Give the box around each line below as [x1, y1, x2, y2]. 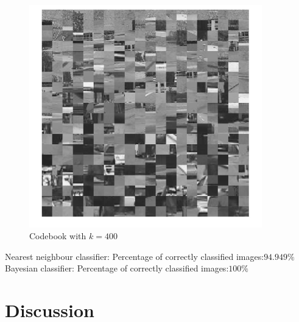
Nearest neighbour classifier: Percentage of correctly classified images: [5, 250, 264, 262]
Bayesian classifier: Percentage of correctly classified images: [5, 262, 229, 275]
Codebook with [29, 229, 86, 242]
